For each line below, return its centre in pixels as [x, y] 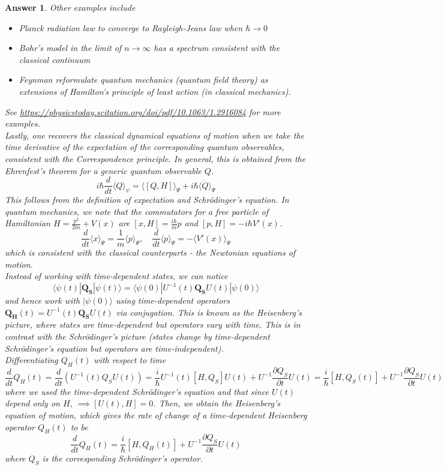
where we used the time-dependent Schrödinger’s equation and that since [137, 391]
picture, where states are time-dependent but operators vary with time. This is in [153, 324]
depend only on [32, 403]
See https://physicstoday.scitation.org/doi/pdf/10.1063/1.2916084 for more [143, 111]
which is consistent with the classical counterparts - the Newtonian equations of [150, 252]
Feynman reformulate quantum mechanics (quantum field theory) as [143, 80]
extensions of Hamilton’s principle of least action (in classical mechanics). [155, 91]
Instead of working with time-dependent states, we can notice [116, 276]
